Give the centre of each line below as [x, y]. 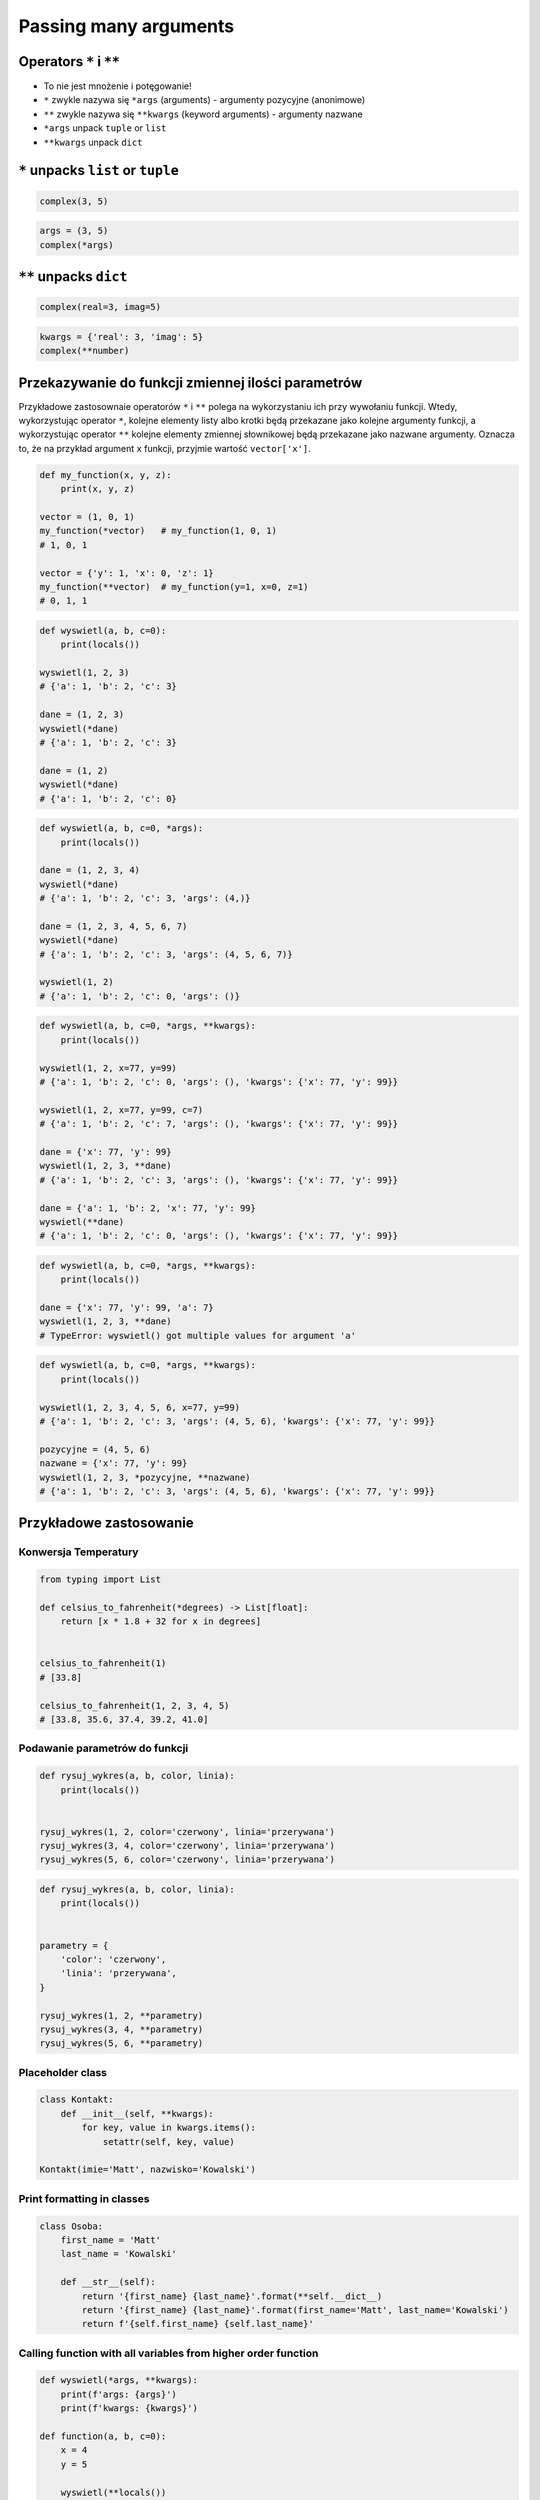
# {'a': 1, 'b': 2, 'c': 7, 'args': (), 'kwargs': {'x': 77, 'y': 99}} [219, 1124]
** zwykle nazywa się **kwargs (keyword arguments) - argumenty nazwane [203, 114]
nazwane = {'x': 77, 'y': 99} [113, 1463]
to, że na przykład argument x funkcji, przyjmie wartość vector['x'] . [165, 448]
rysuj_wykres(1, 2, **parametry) [121, 2015]
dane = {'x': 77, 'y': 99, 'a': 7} [126, 1308]
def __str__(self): [108, 2282]
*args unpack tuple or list [105, 128]
